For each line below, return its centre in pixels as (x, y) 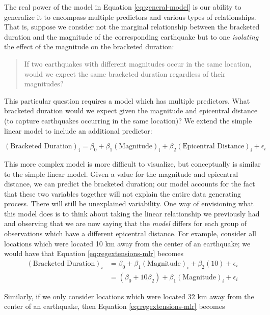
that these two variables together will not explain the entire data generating (123, 193)
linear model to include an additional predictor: (78, 130)
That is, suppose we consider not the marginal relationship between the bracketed (132, 27)
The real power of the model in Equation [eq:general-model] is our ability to (123, 7)
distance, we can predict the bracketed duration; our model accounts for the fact (130, 184)
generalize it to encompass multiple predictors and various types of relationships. (130, 17)
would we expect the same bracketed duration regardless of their (125, 73)
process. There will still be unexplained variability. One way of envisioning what (129, 203)
